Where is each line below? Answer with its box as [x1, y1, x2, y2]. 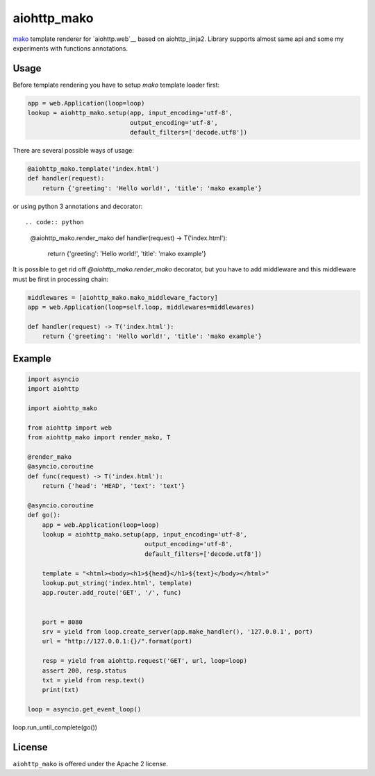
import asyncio [27, 375, 79, 383]
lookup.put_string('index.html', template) [42, 580, 192, 587]
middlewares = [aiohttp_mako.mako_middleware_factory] [27, 294, 218, 301]
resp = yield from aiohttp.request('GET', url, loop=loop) [42, 657, 248, 665]
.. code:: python [25, 219, 84, 226]
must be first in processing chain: [12, 275, 109, 283]
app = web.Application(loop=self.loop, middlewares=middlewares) [27, 303, 255, 312]
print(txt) [42, 686, 79, 694]
